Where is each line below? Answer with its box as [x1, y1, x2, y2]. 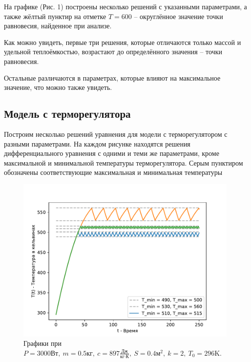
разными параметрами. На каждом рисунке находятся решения [4, 138, 190, 149]
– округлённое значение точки [134, 11, 223, 21]
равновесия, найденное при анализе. [4, 21, 112, 31]
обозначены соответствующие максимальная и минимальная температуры [4, 167, 223, 177]
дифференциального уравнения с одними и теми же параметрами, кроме [4, 148, 219, 158]
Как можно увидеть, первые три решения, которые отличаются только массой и [4, 37, 241, 47]
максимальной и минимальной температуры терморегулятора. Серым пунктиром [4, 157, 243, 168]
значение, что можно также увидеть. [4, 82, 112, 92]
